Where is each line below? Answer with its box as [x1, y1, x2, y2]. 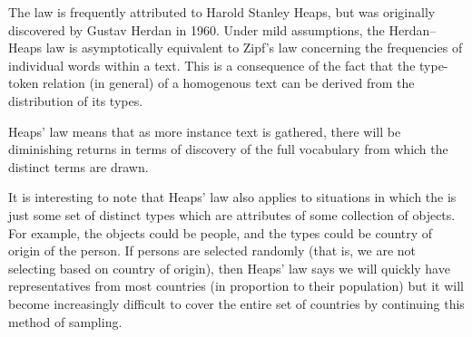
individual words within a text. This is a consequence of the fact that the [8, 55, 416, 74]
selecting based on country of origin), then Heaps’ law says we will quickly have [8, 258, 450, 277]
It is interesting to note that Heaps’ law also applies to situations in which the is [8, 188, 457, 207]
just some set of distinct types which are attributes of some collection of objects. [8, 205, 456, 224]
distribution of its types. [8, 91, 143, 110]
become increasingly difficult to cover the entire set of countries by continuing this [8, 294, 465, 313]
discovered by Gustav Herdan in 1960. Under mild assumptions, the [8, 20, 385, 39]
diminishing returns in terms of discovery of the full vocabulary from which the [8, 140, 448, 159]
